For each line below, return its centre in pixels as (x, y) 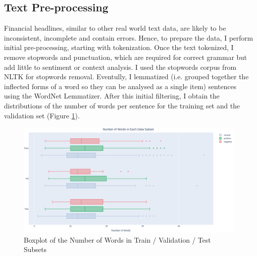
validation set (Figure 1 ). (42, 115)
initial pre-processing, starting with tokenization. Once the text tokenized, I (119, 47)
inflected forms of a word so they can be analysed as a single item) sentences (120, 86)
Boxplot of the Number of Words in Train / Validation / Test (117, 239)
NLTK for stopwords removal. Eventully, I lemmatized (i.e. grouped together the (126, 77)
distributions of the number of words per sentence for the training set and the (122, 105)
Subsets (35, 249)
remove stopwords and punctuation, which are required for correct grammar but (126, 57)
